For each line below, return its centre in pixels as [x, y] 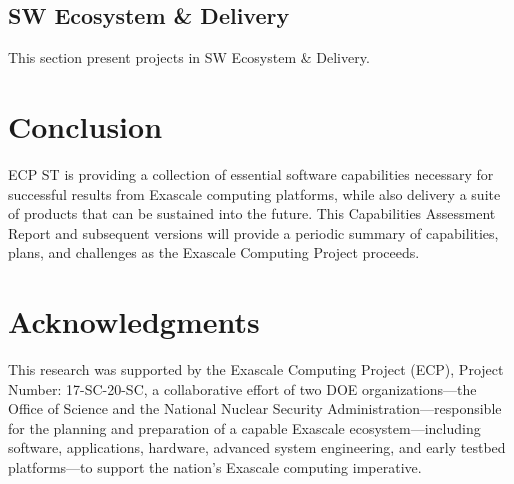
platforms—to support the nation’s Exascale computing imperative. [215, 466]
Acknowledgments [134, 321]
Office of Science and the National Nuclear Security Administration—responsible [255, 408]
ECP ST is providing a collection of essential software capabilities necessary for [251, 173]
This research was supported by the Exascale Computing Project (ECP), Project [256, 369]
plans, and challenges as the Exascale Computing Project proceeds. [214, 252]
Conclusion [85, 125]
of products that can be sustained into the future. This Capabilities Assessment [252, 213]
